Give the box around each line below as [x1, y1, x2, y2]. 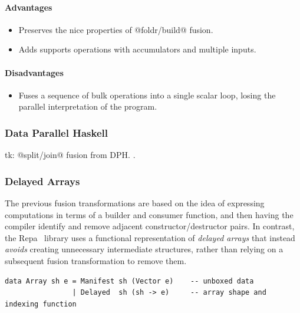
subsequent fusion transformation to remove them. [5, 254, 187, 266]
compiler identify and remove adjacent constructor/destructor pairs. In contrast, [5, 220, 295, 232]
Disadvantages [5, 66, 64, 78]
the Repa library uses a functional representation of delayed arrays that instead [5, 231, 295, 243]
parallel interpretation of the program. [18, 100, 157, 113]
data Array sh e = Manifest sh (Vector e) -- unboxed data [5, 276, 254, 285]
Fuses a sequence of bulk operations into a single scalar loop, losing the [18, 88, 276, 101]
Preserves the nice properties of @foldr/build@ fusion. [18, 23, 213, 35]
